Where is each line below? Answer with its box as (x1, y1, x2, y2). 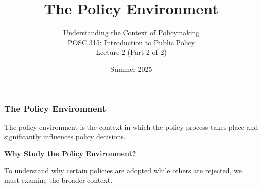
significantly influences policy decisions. (4, 131, 126, 142)
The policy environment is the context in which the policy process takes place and (4, 121, 258, 132)
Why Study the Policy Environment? (4, 148, 136, 158)
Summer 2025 (110, 63, 152, 74)
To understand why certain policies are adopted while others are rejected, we (4, 165, 242, 175)
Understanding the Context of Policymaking (63, 27, 200, 38)
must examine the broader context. (4, 175, 113, 185)
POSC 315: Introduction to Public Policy (67, 37, 195, 47)
